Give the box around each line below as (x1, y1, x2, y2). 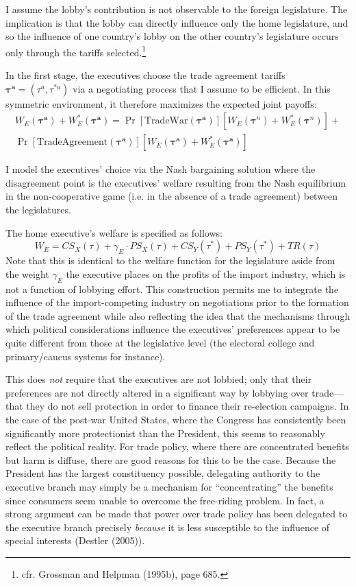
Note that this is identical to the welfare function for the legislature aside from (5, 253, 335, 268)
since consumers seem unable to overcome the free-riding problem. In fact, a (5, 493, 325, 507)
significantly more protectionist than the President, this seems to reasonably (5, 425, 325, 440)
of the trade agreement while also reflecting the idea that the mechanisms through (5, 308, 351, 323)
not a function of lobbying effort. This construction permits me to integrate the (5, 281, 339, 296)
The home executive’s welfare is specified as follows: (5, 225, 222, 239)
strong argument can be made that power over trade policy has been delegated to (5, 506, 348, 521)
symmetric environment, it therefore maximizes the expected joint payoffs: (5, 96, 317, 110)
